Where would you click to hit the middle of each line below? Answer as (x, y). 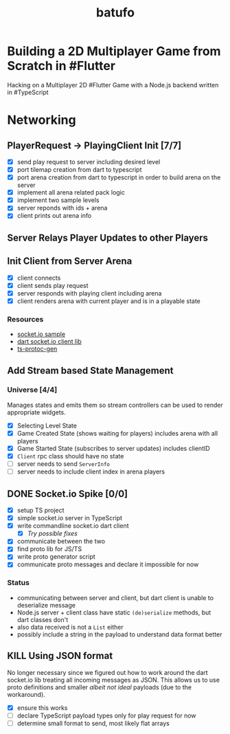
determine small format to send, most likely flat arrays (93, 723)
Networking (42, 120)
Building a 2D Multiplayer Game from (114, 51)
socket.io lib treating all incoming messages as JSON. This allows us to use (113, 680)
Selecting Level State (47, 425)
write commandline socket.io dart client (73, 526)
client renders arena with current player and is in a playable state (109, 301)
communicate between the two (61, 542)
